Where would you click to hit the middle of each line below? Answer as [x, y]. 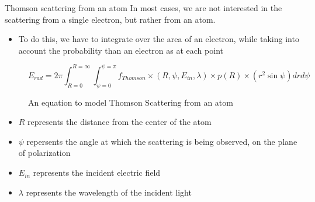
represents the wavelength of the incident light [109, 192]
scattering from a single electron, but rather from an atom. [110, 19]
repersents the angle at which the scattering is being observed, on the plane [162, 141]
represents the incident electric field [97, 173]
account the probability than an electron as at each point [121, 50]
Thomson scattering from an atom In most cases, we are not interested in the [143, 8]
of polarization [44, 153]
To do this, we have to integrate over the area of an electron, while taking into [159, 39]
